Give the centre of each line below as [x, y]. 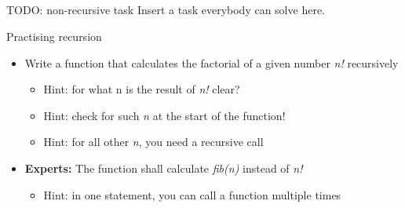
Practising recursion [54, 36]
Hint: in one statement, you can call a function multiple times [192, 194]
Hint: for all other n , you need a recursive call [153, 142]
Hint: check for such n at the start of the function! [164, 115]
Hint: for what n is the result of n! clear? [142, 89]
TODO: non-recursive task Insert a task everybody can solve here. [166, 10]
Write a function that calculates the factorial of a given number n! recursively [212, 62]
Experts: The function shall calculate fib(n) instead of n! [164, 168]
